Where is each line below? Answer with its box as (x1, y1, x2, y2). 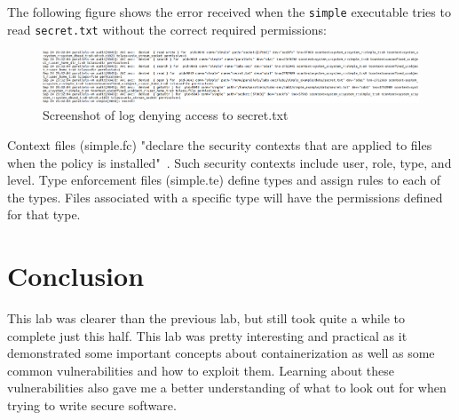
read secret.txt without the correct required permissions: (7, 20, 327, 38)
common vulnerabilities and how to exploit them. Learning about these (7, 361, 395, 379)
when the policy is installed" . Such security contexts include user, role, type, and (7, 153, 452, 171)
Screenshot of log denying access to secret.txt (43, 106, 289, 124)
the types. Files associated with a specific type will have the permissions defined (7, 187, 443, 206)
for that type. (7, 205, 81, 224)
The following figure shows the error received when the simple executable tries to (7, 3, 451, 20)
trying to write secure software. (7, 396, 177, 414)
